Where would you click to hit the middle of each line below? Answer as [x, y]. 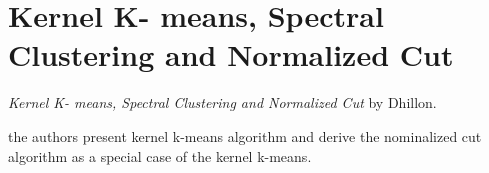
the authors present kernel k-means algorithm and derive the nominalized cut [245, 135]
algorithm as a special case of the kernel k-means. [160, 155]
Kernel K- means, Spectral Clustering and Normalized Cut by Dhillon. [222, 102]
